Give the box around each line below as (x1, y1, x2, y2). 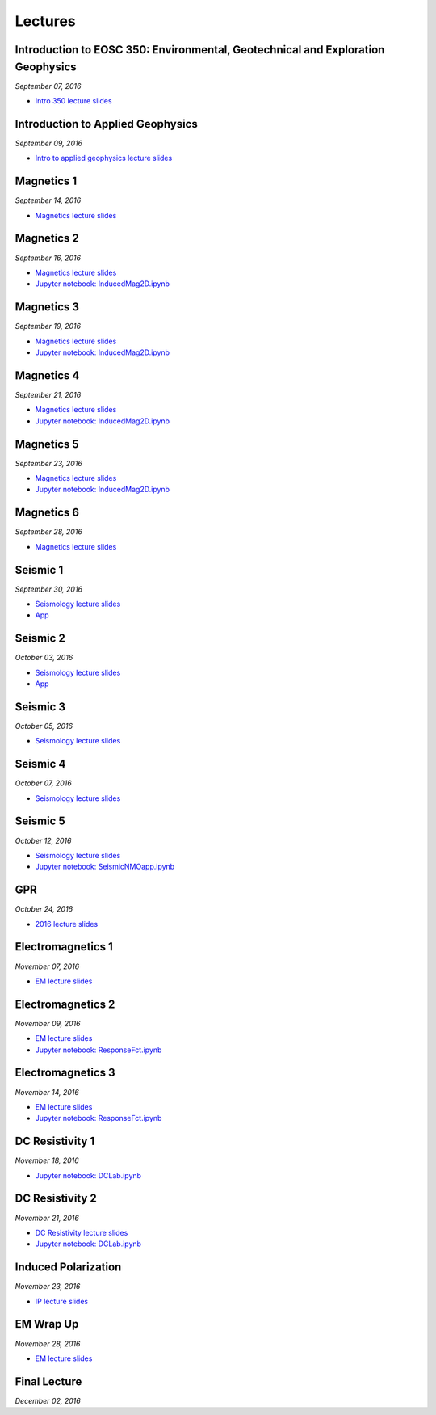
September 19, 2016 (15, 322, 81, 331)
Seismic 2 (15, 631, 66, 646)
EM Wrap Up (15, 1317, 79, 1331)
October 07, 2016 (15, 778, 72, 788)
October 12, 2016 (15, 836, 72, 845)
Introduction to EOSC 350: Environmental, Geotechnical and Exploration (15, 43, 385, 57)
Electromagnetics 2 (15, 997, 115, 1011)
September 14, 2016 (15, 196, 82, 205)
